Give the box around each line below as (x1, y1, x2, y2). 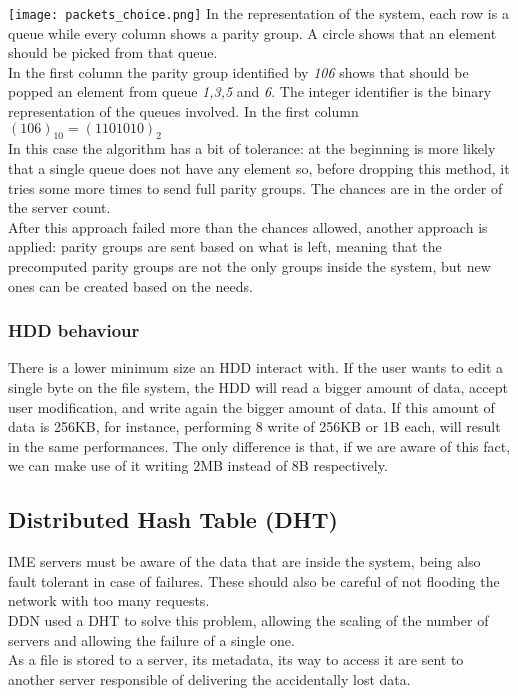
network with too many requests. (8, 590, 210, 611)
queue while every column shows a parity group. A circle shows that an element (8, 22, 497, 43)
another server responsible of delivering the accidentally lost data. (8, 668, 411, 689)
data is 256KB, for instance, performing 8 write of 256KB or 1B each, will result (8, 416, 501, 437)
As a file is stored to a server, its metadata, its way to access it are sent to (8, 649, 464, 670)
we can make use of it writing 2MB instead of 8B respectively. (8, 455, 388, 476)
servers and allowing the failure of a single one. (8, 629, 295, 650)
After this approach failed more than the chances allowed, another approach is (8, 216, 488, 237)
